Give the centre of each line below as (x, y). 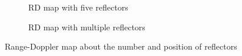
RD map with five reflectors (78, 7)
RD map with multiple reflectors (87, 27)
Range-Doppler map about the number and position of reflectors (121, 46)
